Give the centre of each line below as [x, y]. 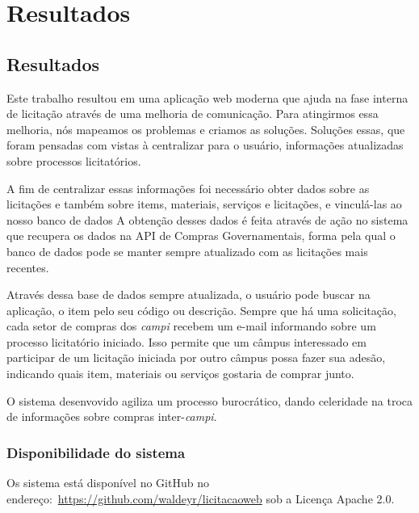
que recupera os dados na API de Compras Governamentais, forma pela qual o [201, 235]
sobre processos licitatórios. [74, 160]
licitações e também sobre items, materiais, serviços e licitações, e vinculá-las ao [204, 204]
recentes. [28, 267]
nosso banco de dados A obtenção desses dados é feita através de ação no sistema [207, 219]
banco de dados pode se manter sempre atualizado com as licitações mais [187, 251]
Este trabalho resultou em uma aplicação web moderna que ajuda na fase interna [207, 97]
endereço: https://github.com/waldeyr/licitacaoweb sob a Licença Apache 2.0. [201, 498]
